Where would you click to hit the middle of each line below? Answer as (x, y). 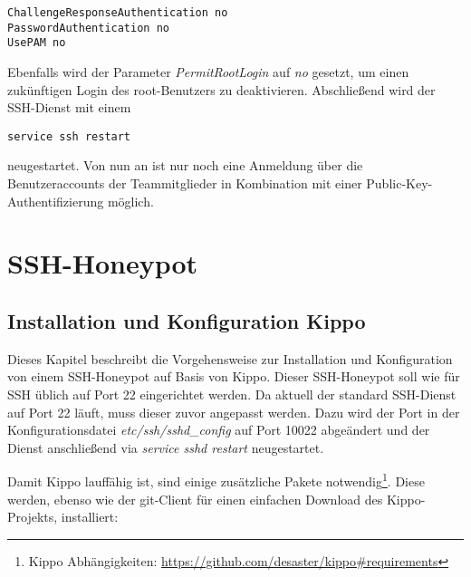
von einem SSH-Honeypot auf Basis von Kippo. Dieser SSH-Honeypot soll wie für (234, 376)
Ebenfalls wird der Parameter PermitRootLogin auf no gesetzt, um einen (208, 71)
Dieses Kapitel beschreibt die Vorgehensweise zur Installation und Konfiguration (230, 358)
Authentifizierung (56, 201)
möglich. (130, 201)
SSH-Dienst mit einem (69, 107)
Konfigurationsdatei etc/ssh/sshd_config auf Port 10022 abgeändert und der (219, 430)
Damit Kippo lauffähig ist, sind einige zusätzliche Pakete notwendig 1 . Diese (216, 480)
